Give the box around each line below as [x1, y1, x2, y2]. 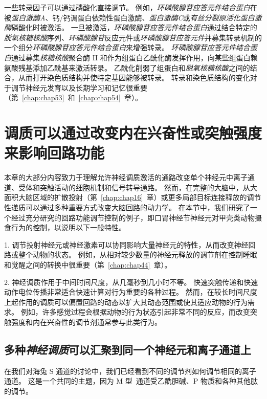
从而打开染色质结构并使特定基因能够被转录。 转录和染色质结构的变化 [18, 72, 250, 83]
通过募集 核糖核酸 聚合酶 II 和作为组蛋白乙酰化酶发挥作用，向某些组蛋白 [11, 52, 251, 62]
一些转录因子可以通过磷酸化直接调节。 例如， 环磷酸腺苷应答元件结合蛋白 [4, 2, 250, 12]
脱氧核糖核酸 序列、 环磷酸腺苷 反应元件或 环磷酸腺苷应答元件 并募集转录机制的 [4, 32, 262, 42]
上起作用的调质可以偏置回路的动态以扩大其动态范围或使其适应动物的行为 [4, 296, 248, 307]
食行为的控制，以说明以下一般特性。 [4, 222, 126, 233]
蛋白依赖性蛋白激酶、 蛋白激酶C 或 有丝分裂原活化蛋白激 [77, 12, 262, 23]
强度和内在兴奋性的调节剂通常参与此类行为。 [11, 316, 162, 327]
